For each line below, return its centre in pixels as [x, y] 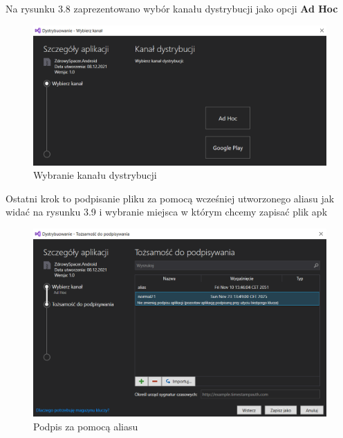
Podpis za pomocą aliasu [86, 426]
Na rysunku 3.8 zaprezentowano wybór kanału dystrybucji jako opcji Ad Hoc [172, 8]
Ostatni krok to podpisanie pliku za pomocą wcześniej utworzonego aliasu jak [170, 198]
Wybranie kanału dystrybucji [95, 175]
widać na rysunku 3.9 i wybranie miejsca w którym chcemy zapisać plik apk [167, 212]
